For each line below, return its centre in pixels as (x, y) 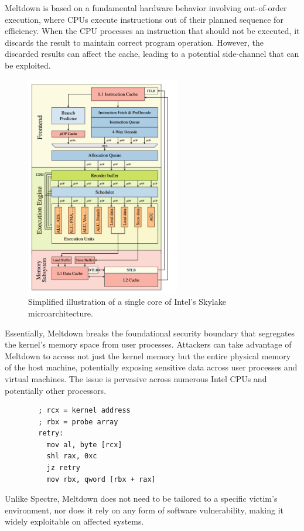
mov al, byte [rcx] (84, 445)
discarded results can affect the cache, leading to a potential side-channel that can (152, 54)
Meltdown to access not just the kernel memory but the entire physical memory (148, 355)
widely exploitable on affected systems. (74, 521)
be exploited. (28, 65)
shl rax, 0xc (72, 456)
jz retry (63, 468)
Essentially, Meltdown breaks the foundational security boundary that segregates (150, 333)
